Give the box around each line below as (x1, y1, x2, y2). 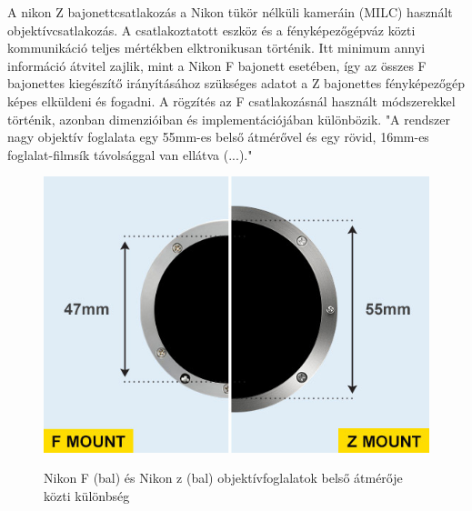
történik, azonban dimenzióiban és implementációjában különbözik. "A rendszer (7, 109, 450, 128)
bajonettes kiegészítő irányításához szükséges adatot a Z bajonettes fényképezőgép (7, 74, 465, 93)
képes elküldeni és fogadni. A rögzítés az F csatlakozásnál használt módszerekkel (7, 91, 456, 110)
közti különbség (44, 486, 130, 505)
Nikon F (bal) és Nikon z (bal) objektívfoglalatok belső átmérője (44, 468, 403, 487)
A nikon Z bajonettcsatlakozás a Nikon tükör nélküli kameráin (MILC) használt (7, 3, 453, 21)
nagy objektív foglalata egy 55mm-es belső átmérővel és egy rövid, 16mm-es (7, 127, 429, 146)
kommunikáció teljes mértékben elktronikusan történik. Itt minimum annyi (7, 38, 426, 57)
